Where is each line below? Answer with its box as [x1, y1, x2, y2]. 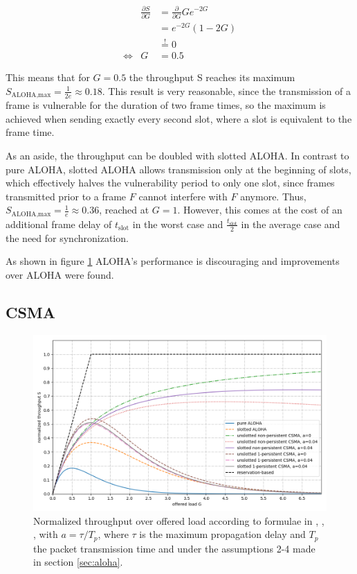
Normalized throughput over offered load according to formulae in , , [33, 513, 324, 528]
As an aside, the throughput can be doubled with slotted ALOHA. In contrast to [6, 148, 349, 163]
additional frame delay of [6, 216, 112, 231]
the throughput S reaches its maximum [129, 70, 295, 85]
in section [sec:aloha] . [33, 555, 123, 569]
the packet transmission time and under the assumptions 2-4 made [33, 541, 315, 555]
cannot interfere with [138, 189, 228, 203]
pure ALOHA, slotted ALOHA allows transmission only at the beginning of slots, [6, 162, 351, 176]
